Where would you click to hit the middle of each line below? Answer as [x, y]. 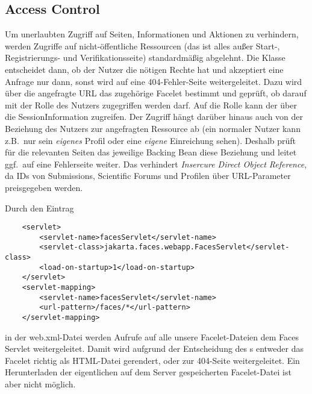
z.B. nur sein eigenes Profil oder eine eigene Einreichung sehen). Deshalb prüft [151, 140]
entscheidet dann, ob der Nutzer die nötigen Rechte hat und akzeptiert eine [144, 69]
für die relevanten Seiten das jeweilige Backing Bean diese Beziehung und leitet [151, 152]
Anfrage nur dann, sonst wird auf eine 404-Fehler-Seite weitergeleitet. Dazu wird [154, 81]
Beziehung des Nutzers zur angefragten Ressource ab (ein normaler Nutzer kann [153, 128]
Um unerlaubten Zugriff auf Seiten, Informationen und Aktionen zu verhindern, [152, 34]
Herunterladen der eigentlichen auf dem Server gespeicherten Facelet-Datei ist [148, 372]
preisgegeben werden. [44, 187]
